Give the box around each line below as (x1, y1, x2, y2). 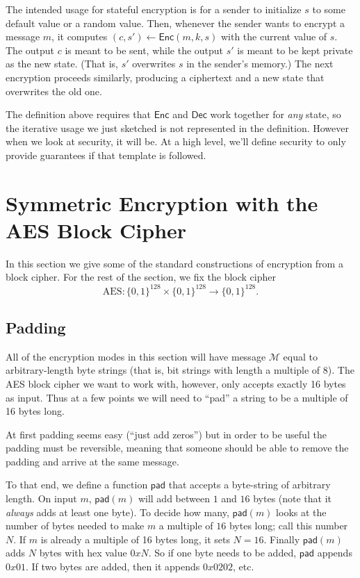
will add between (138, 491, 210, 506)
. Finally (263, 531, 300, 546)
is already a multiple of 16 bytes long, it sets (40, 531, 230, 546)
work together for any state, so (210, 107, 341, 122)
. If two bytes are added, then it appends (26, 559, 200, 574)
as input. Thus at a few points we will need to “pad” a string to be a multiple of (6, 390, 348, 404)
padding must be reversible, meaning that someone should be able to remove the (6, 440, 349, 455)
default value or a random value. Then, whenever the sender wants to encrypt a (6, 15, 345, 30)
